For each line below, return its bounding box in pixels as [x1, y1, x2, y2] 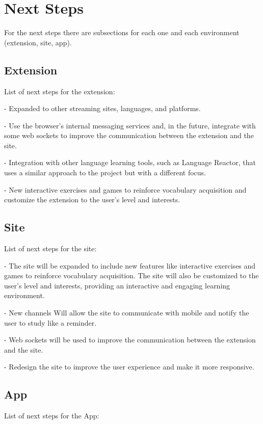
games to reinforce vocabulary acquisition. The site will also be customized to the [4, 270, 259, 281]
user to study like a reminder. [4, 317, 97, 328]
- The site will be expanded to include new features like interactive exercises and [4, 260, 256, 271]
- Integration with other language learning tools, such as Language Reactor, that [4, 157, 256, 168]
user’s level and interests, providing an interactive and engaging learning [4, 280, 230, 290]
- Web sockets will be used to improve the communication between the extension [4, 334, 256, 345]
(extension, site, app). [4, 37, 72, 47]
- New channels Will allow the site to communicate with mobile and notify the [4, 307, 249, 318]
